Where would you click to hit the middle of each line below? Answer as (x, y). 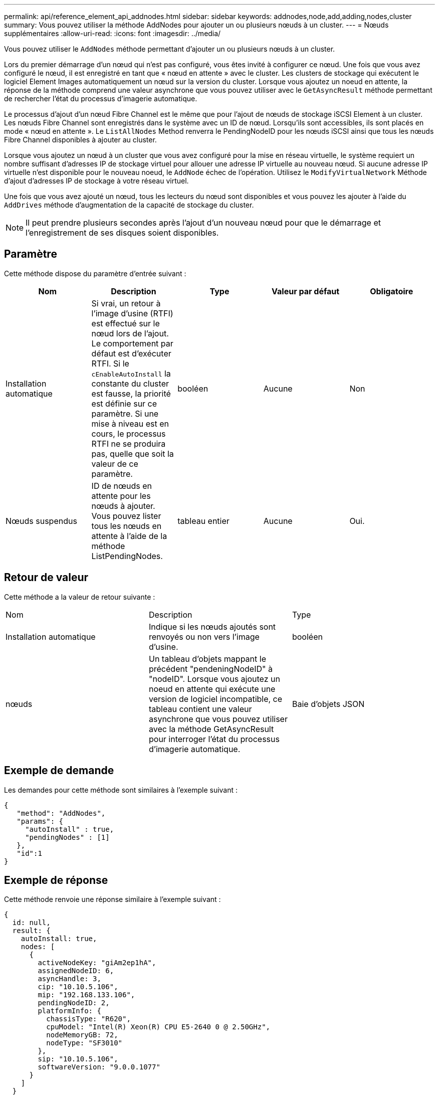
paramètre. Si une (125, 413)
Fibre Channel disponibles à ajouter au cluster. (80, 140)
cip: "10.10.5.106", (78, 987)
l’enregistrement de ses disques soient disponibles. (122, 233)
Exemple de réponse (56, 880)
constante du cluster (130, 383)
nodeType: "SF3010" (84, 1043)
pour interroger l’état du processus (214, 739)
